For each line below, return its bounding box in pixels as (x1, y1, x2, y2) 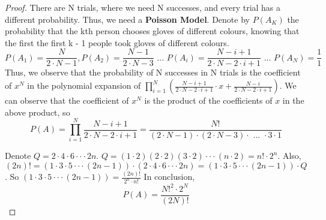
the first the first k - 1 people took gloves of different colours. (5, 36, 229, 49)
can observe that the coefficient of (5, 94, 129, 107)
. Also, (277, 149, 301, 162)
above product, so (5, 106, 70, 118)
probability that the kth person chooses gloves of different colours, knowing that (5, 25, 300, 37)
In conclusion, (143, 170, 195, 183)
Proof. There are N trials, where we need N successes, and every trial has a (5, 1, 281, 13)
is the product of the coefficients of (144, 94, 273, 107)
